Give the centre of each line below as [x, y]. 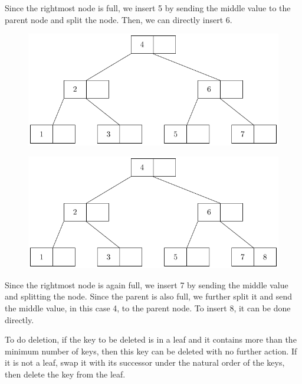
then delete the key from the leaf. [65, 374]
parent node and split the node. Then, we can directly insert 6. [119, 19]
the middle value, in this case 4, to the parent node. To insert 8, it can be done [148, 308]
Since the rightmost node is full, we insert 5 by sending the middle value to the [148, 8]
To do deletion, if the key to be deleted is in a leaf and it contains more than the [151, 339]
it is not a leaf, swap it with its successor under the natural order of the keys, [145, 362]
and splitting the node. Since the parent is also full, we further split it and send [149, 296]
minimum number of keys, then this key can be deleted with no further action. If [151, 351]
